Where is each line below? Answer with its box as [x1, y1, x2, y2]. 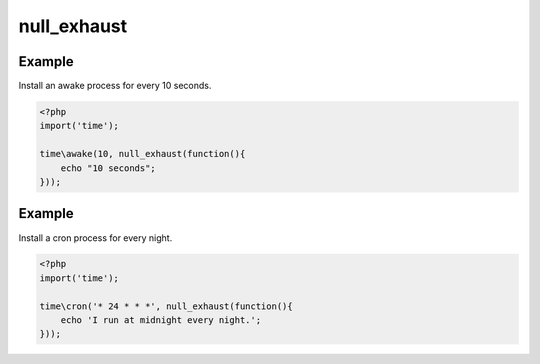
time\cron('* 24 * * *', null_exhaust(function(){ [39, 300, 294, 312]
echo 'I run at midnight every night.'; [60, 315, 262, 326]
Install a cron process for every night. [18, 231, 173, 244]
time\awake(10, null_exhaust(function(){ [39, 148, 246, 160]
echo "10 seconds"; [60, 162, 157, 174]
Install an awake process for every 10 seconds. [18, 80, 212, 92]
